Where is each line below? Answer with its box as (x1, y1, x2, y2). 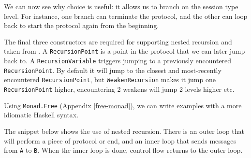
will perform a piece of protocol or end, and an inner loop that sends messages (4, 135, 236, 145)
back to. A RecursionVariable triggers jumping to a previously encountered (4, 56, 232, 66)
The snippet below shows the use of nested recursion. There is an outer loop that (4, 126, 244, 136)
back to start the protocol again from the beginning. (4, 20, 159, 30)
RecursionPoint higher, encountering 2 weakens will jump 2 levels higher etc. (4, 84, 235, 94)
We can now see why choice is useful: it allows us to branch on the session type (4, 1, 238, 11)
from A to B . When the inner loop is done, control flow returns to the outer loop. (4, 145, 243, 155)
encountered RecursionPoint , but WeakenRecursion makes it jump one (4, 74, 216, 85)
